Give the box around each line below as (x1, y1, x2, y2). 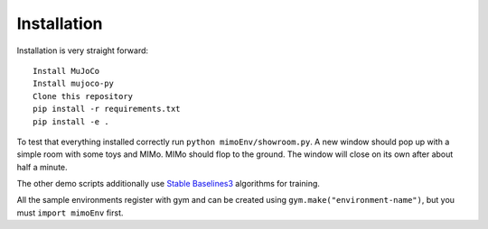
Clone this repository (33, 91, 134, 101)
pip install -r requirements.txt (33, 104, 181, 114)
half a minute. (16, 161, 68, 172)
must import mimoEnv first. (16, 207, 124, 218)
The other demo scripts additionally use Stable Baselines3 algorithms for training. (16, 179, 321, 189)
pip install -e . (33, 116, 109, 126)
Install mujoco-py (33, 78, 115, 89)
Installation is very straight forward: (16, 45, 149, 56)
